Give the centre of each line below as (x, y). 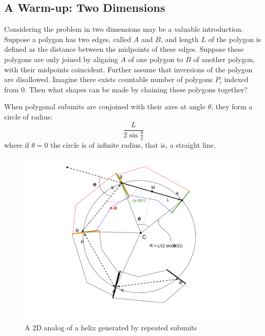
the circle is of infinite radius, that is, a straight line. (133, 144)
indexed (236, 79)
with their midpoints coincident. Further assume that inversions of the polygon (128, 69)
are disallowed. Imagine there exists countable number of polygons (109, 79)
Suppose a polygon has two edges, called (68, 39)
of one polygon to (156, 59)
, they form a (232, 106)
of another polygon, (224, 59)
